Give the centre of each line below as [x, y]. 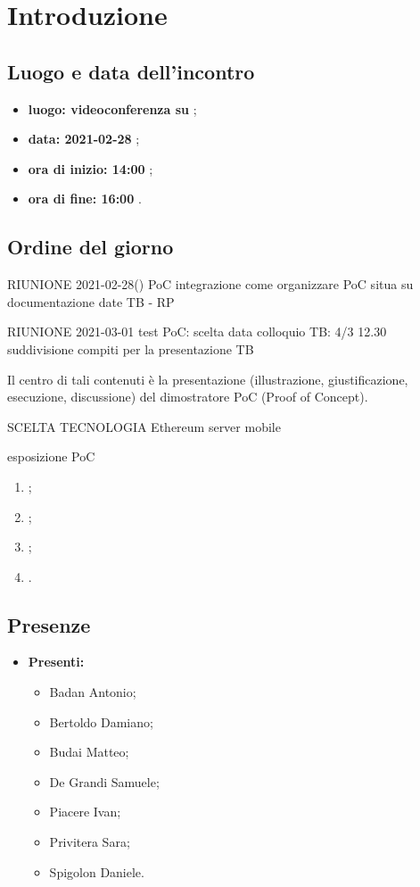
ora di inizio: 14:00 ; [91, 168]
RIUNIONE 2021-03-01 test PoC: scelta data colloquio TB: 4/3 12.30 [197, 332]
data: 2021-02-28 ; [84, 139]
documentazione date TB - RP [91, 301]
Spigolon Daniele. [97, 871]
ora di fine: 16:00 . [85, 199]
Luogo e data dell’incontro [131, 71]
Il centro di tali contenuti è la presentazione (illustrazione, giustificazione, [208, 379]
